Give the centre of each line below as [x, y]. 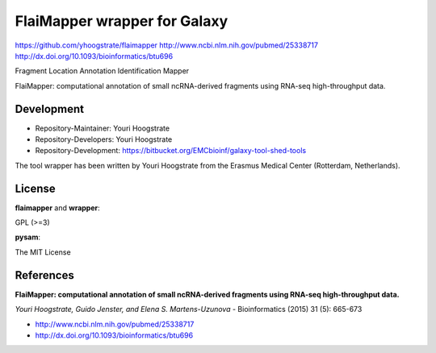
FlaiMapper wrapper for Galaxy [122, 21]
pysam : [27, 237]
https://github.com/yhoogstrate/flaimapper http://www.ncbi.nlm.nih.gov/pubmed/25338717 [167, 45]
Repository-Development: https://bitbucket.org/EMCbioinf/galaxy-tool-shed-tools [171, 151]
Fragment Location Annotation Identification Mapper [102, 71]
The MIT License [43, 252]
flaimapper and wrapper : [57, 208]
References [44, 275]
